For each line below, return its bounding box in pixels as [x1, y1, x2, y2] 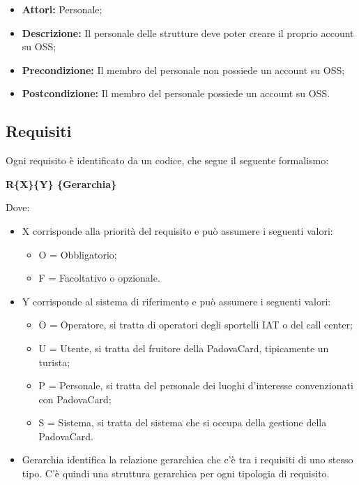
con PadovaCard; [38, 391, 112, 406]
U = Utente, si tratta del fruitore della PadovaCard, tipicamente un [38, 340, 329, 355]
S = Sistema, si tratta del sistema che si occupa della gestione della [38, 415, 327, 430]
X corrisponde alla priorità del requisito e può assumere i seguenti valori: [22, 223, 333, 238]
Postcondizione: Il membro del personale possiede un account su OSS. [22, 86, 330, 101]
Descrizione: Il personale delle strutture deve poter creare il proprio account [22, 25, 354, 40]
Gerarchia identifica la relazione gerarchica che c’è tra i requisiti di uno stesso [22, 452, 353, 467]
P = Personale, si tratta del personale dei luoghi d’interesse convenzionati [38, 378, 353, 393]
